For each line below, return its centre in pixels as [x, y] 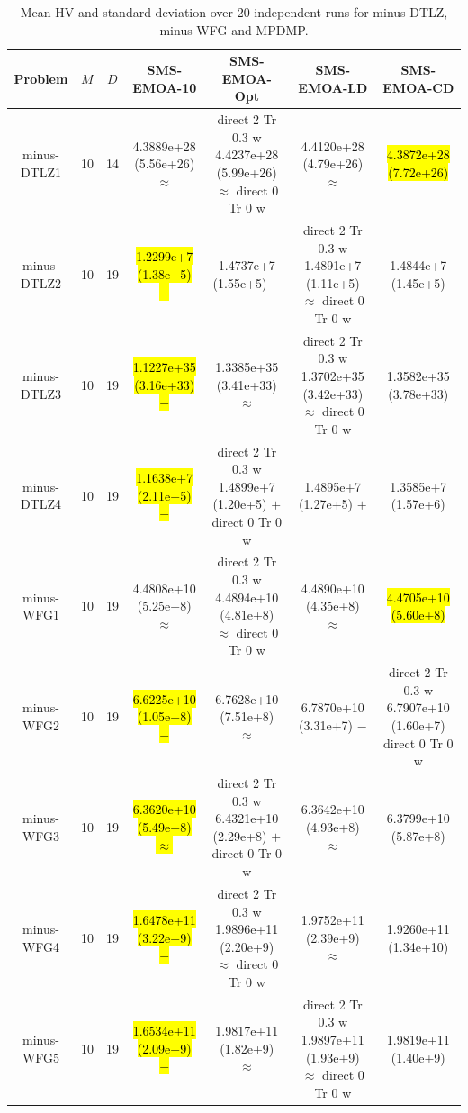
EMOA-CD [418, 87]
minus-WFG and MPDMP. [234, 29]
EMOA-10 [165, 87]
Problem [41, 78]
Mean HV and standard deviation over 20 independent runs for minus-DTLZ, [234, 12]
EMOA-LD [333, 87]
